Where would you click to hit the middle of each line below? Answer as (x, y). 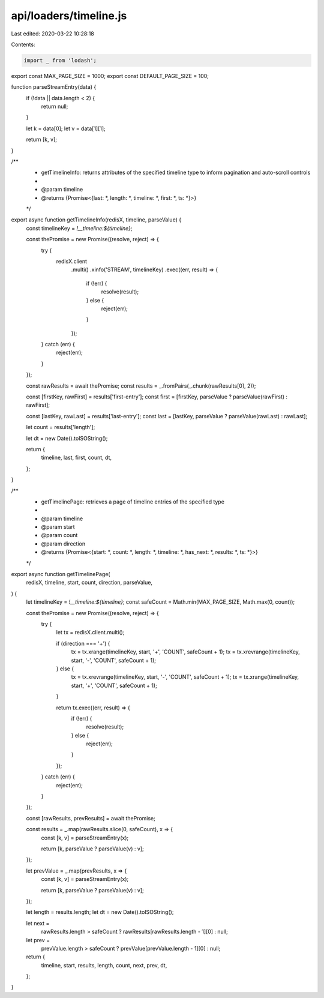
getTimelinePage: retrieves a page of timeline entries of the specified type (133, 502)
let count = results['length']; (61, 427)
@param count (59, 535)
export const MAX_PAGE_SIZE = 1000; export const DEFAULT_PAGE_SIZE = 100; (110, 76)
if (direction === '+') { (83, 643)
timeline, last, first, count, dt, (76, 458)
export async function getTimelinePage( (61, 574)
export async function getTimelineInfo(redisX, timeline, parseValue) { (96, 220)
